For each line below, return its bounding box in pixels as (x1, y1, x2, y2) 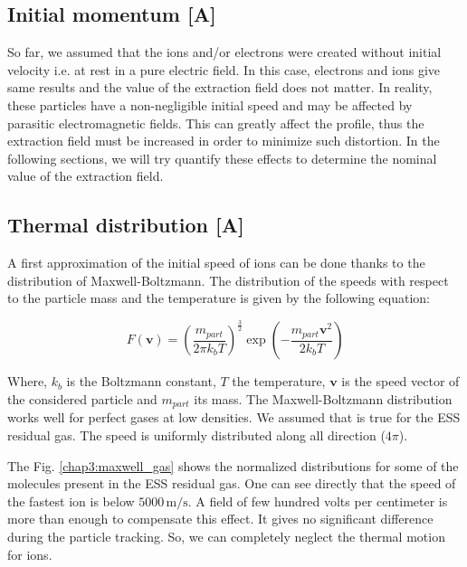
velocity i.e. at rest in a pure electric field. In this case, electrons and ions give (7, 60, 441, 79)
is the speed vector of (341, 372, 460, 391)
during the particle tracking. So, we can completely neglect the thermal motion (7, 526, 445, 545)
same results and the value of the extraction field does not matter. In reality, (7, 78, 433, 97)
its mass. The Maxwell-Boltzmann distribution (194, 389, 453, 408)
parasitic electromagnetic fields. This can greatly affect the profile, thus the (7, 113, 424, 132)
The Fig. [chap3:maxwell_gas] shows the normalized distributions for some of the (7, 456, 459, 475)
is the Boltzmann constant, (66, 372, 216, 391)
